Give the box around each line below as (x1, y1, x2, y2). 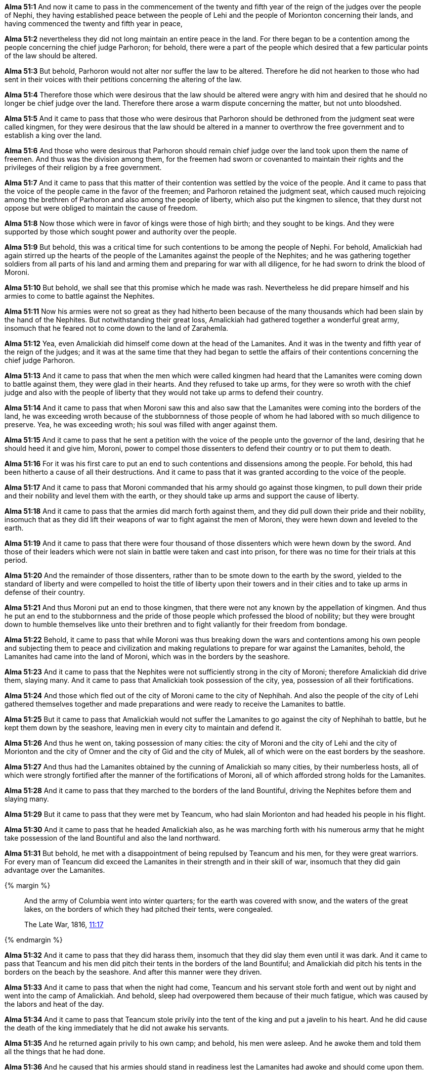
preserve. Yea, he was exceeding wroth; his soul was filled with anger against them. (4, 420, 278, 429)
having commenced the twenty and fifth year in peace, (4, 19, 183, 28)
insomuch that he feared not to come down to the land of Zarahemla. (4, 324, 228, 332)
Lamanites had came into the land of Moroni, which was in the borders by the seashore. (4, 652, 290, 661)
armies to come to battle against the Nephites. (4, 292, 155, 300)
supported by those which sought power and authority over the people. (4, 227, 237, 236)
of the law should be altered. (4, 51, 97, 60)
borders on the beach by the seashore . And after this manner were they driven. (4, 968, 262, 976)
